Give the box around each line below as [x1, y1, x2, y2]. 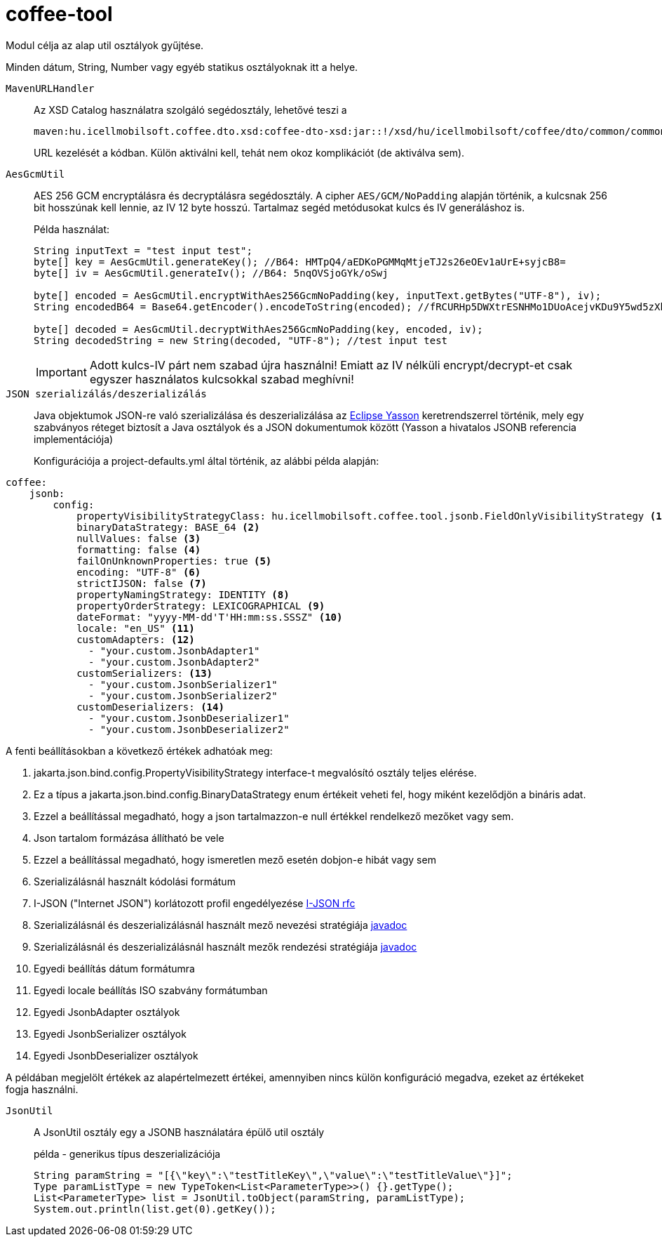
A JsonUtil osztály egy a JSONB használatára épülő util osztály [34, 1125, 325, 1138]
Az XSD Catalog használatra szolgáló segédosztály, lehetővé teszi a [34, 103, 347, 116]
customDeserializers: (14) [76, 701, 224, 713]
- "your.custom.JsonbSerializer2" [88, 689, 278, 701]
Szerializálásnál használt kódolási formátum [34, 875, 236, 887]
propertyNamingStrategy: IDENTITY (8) [76, 588, 290, 600]
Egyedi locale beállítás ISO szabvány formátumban [34, 984, 268, 996]
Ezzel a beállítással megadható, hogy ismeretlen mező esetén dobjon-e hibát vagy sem [34, 853, 436, 866]
